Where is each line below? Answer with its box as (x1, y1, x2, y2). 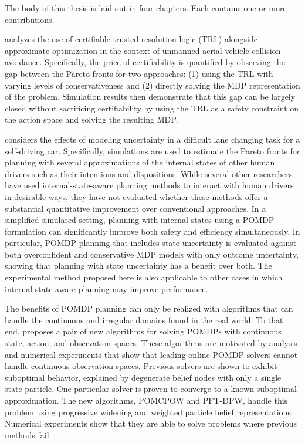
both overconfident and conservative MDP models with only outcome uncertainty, (5, 248, 299, 260)
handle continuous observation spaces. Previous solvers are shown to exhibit (5, 360, 277, 372)
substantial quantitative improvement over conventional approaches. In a (5, 202, 266, 214)
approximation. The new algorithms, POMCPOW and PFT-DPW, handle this (5, 394, 288, 406)
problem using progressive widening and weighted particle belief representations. (5, 405, 293, 418)
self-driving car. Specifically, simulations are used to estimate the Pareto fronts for (5, 144, 300, 157)
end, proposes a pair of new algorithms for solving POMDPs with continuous (5, 325, 282, 337)
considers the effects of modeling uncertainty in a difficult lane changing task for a (5, 133, 300, 145)
